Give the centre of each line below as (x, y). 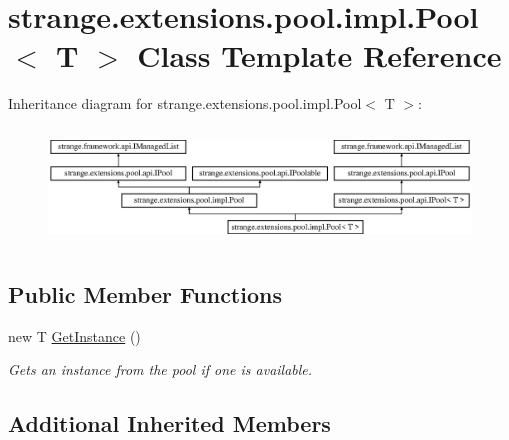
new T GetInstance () (74, 335)
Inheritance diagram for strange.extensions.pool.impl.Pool (185, 103)
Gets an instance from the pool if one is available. (160, 369)
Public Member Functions (145, 293)
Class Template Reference (319, 55)
